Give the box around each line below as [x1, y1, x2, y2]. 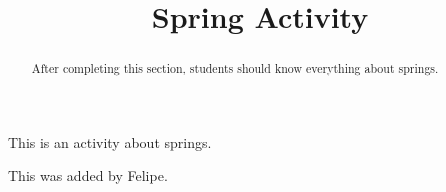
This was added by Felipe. [8, 165, 168, 186]
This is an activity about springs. [8, 131, 212, 152]
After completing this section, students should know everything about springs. [31, 60, 439, 77]
